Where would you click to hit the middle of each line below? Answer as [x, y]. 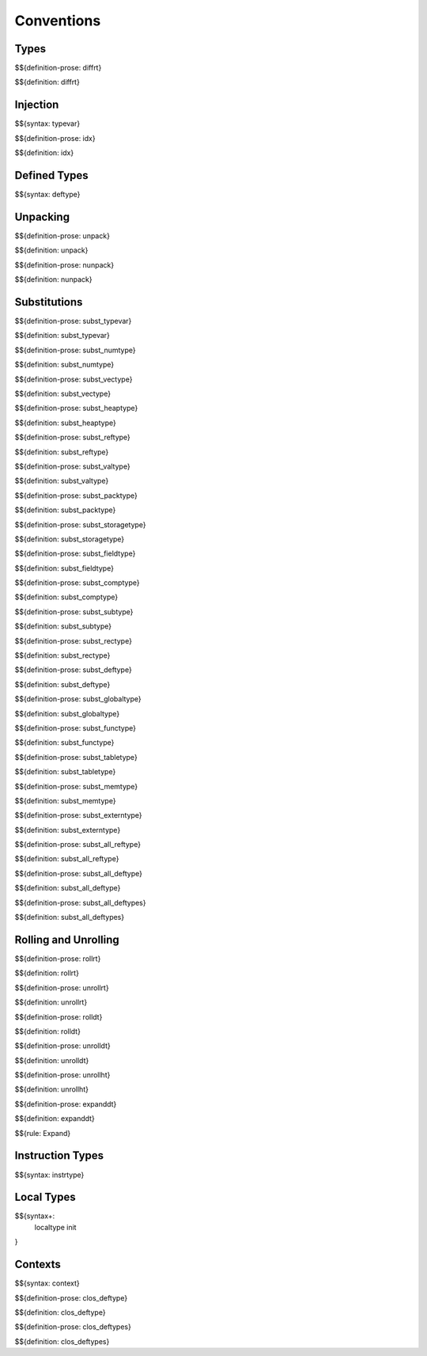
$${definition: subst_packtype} [65, 510]
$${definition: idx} [44, 153]
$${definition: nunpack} [53, 279]
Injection [37, 105]
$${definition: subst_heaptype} [65, 423]
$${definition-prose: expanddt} [66, 1103]
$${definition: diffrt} [47, 82]
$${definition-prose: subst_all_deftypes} [80, 902]
